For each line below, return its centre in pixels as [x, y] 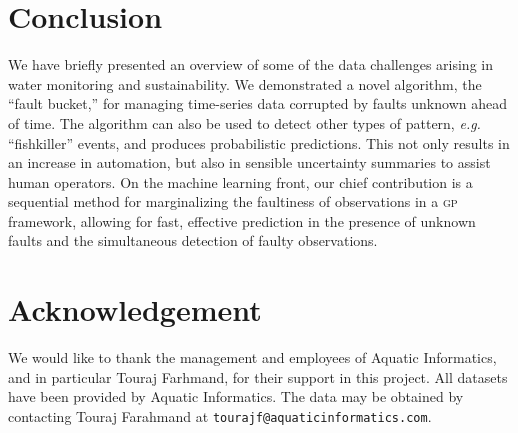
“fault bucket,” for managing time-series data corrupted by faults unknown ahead [257, 103]
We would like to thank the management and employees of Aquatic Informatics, [252, 357]
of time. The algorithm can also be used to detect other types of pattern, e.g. [244, 122]
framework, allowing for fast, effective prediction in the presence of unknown [242, 220]
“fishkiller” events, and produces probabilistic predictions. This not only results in [259, 142]
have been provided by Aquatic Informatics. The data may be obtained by [236, 396]
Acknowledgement [135, 309]
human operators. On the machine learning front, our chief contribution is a [240, 181]
